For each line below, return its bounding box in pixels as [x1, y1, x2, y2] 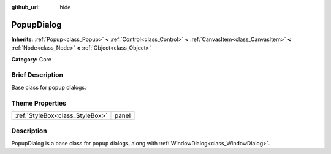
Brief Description [11, 71, 64, 79]
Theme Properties [11, 99, 67, 107]
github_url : [11, 4, 40, 10]
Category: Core [11, 55, 52, 63]
